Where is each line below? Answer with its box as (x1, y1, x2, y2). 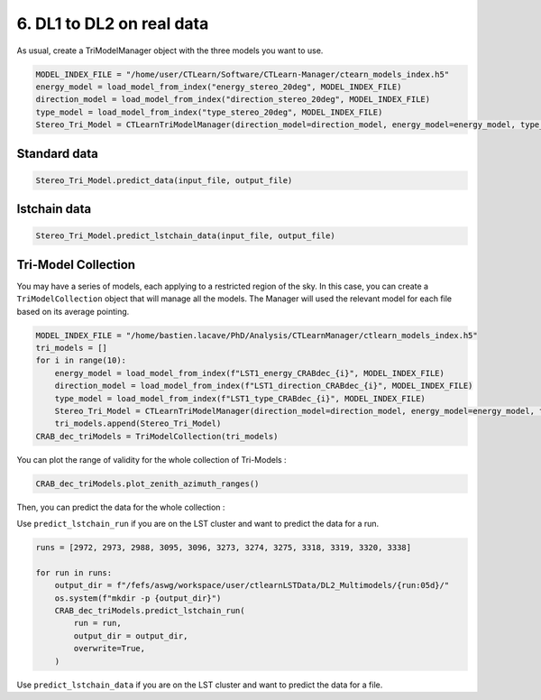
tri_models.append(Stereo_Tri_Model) (54, 419, 222, 428)
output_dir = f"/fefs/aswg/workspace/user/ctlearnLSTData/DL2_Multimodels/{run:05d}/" (54, 580, 450, 591)
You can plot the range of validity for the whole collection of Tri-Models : (16, 454, 288, 465)
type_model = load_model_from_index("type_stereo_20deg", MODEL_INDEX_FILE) (35, 106, 383, 117)
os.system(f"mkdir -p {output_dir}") (54, 593, 222, 603)
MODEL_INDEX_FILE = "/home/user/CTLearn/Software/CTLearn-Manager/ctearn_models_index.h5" (35, 69, 450, 79)
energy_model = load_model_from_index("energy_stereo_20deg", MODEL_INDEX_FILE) (35, 81, 402, 92)
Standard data (16, 145, 98, 161)
